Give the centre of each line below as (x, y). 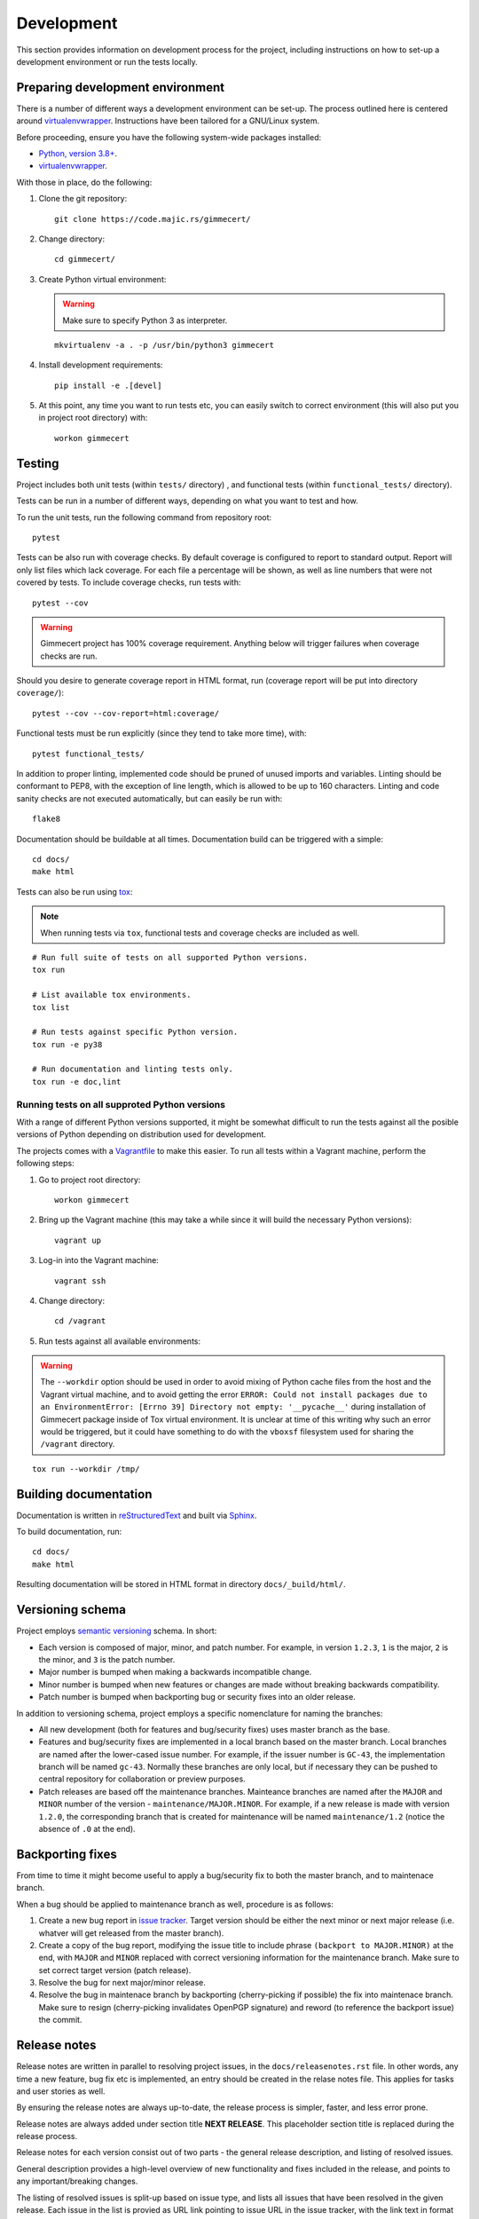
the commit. (60, 2020)
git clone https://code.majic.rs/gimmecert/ (153, 219)
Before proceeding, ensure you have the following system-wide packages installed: (169, 137)
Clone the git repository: (83, 199)
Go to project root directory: (90, 1180)
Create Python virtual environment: (102, 279)
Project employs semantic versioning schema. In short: (117, 1631)
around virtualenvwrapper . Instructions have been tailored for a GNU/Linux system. (168, 121)
